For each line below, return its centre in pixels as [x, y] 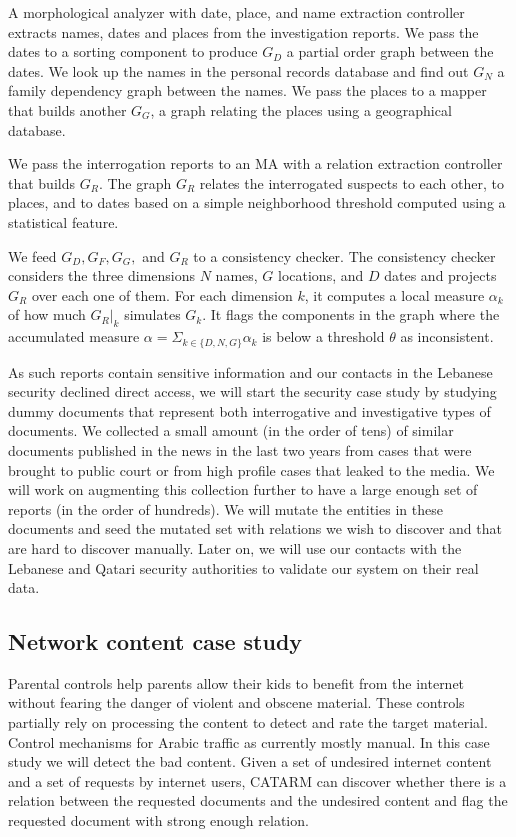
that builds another [67, 109]
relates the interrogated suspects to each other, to [351, 182]
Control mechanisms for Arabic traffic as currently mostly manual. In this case [249, 741]
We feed [32, 255]
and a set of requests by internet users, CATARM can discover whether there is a [257, 780]
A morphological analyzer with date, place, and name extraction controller [236, 12]
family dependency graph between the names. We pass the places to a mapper [247, 90]
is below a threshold [323, 336]
